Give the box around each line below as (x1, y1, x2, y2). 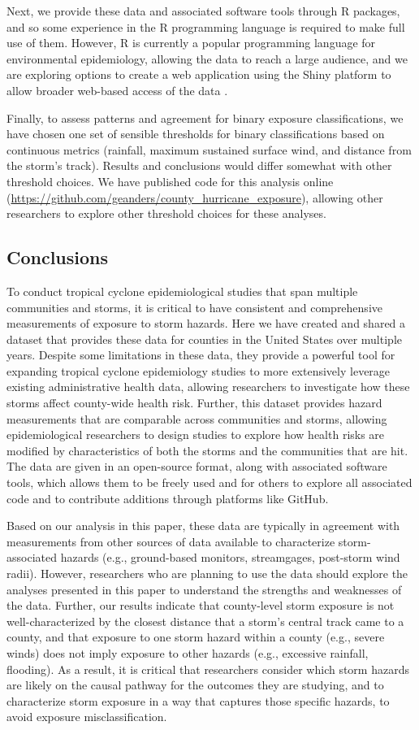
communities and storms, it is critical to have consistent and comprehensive (6, 298, 382, 315)
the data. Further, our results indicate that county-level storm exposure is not (6, 597, 395, 614)
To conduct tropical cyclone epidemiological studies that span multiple (6, 282, 358, 299)
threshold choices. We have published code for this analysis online (6, 172, 334, 189)
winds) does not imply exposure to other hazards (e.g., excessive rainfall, (6, 644, 369, 661)
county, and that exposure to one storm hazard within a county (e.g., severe (6, 628, 385, 645)
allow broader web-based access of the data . (6, 81, 228, 98)
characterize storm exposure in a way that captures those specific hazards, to (6, 692, 390, 709)
